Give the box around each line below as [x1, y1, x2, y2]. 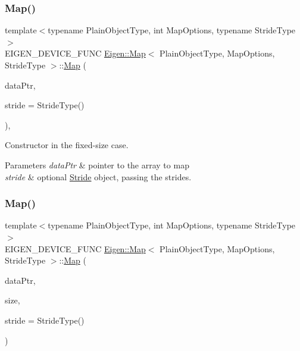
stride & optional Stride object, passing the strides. [5, 170, 192, 183]
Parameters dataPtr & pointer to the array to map [5, 158, 189, 171]
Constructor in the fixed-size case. [5, 139, 129, 151]
